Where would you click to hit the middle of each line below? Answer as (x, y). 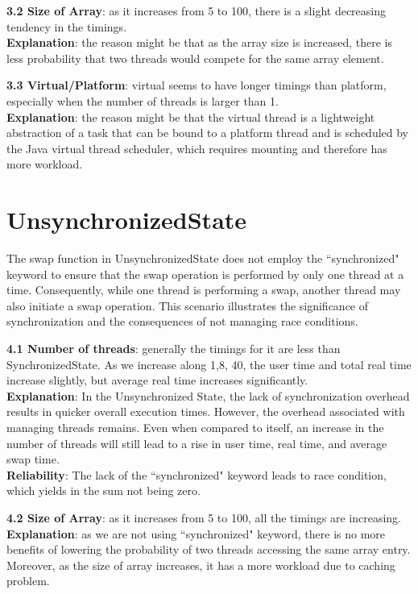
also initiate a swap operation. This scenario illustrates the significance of (188, 305)
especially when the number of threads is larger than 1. (143, 100)
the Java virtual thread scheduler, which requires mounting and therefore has (197, 148)
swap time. (33, 459)
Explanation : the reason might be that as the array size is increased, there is (199, 42)
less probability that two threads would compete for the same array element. (195, 58)
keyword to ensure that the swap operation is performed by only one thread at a (205, 274)
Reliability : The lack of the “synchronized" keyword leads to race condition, (197, 474)
